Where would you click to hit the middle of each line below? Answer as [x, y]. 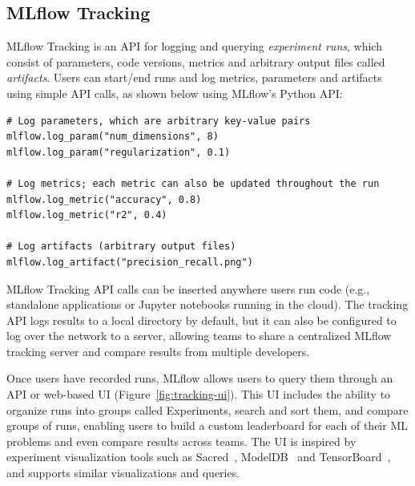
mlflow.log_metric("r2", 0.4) [87, 215]
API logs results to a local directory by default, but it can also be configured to [201, 320]
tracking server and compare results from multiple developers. [158, 351]
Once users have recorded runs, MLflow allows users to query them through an [200, 378]
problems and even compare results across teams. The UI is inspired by [181, 441]
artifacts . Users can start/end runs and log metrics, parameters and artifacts [194, 77]
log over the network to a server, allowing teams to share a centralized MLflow [199, 336]
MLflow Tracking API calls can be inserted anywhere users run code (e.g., [188, 288]
